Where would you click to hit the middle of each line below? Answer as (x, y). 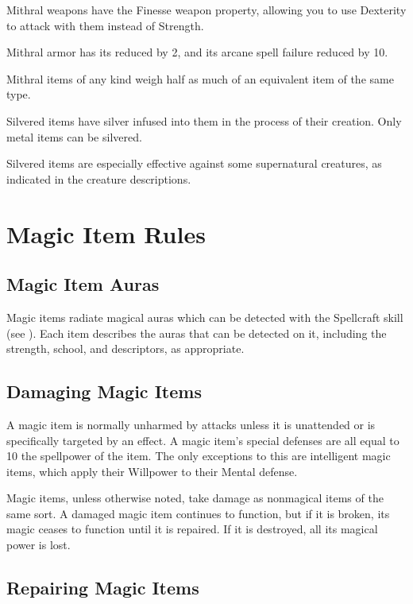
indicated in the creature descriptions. (99, 178)
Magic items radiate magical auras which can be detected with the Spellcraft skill (205, 317)
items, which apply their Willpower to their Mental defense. (152, 471)
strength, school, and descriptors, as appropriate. (125, 348)
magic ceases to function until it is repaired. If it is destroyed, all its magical (192, 529)
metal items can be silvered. (74, 136)
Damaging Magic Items (104, 391)
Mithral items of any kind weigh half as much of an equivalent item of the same (200, 78)
